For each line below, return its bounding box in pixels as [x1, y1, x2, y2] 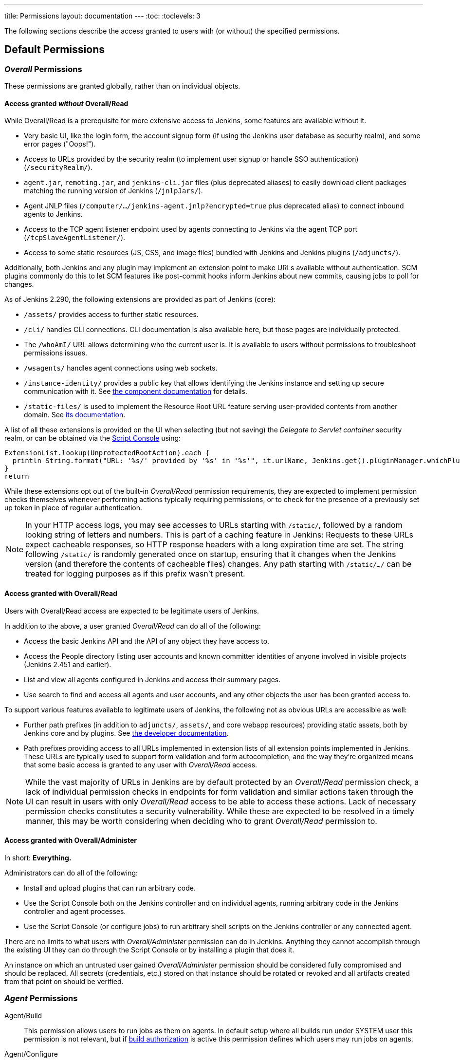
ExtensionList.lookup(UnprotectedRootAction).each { [4, 449, 210, 457]
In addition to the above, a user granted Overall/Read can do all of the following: [4, 621, 261, 630]
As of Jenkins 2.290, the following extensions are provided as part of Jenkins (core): [4, 295, 276, 304]
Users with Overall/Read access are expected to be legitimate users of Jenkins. [4, 606, 259, 615]
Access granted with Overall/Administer [4, 836, 137, 845]
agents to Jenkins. [24, 210, 83, 219]
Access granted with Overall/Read [4, 589, 117, 598]
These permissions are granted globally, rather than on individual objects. [4, 82, 240, 91]
